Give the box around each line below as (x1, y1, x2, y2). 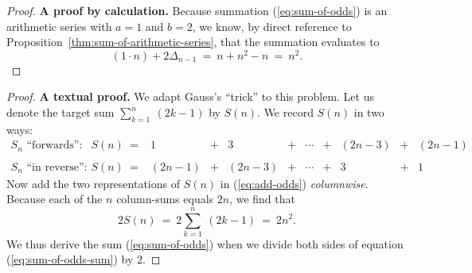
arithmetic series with (6, 17, 112, 34)
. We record (257, 104, 314, 121)
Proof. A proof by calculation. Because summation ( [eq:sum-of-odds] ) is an (6, 2, 388, 18)
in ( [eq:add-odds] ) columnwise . (220, 175, 369, 191)
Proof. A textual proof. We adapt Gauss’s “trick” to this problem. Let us (6, 88, 374, 105)
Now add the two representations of (6, 175, 180, 191)
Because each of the (6, 190, 103, 207)
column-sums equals (116, 190, 214, 207)
